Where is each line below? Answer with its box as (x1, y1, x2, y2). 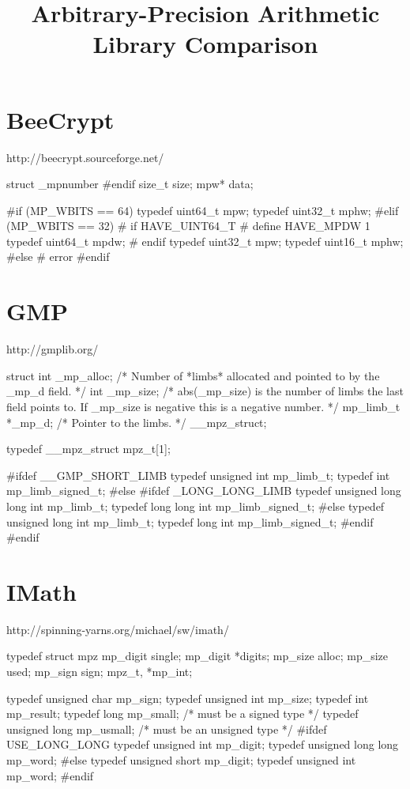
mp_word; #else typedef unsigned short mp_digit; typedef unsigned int (6, 752, 356, 768)
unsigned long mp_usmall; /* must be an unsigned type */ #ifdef (6, 720, 327, 737)
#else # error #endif (6, 248, 110, 265)
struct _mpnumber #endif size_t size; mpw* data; (6, 176, 254, 192)
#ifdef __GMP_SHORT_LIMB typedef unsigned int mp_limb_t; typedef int (6, 466, 390, 483)
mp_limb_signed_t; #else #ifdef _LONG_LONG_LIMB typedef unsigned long (6, 482, 401, 499)
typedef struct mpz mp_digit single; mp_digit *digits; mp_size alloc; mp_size (6, 647, 389, 664)
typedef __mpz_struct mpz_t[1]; (6, 440, 171, 457)
